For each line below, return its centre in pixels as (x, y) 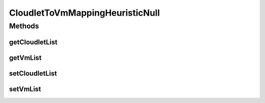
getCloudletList (33, 42)
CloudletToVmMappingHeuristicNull (84, 13)
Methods (24, 26)
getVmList (25, 58)
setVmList (25, 89)
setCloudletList (33, 73)
